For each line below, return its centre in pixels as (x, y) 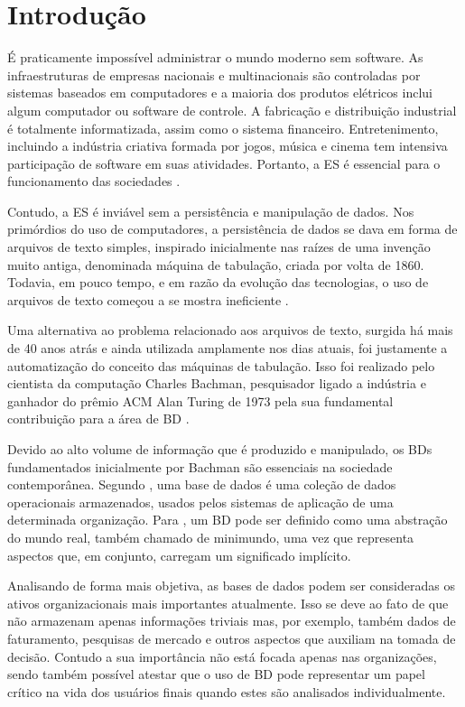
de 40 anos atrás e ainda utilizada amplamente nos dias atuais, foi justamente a (228, 348)
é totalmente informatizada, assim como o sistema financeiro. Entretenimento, (223, 128)
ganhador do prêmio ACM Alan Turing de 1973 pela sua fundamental (200, 400)
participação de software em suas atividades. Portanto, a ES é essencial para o (224, 163)
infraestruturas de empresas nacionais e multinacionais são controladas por (214, 74)
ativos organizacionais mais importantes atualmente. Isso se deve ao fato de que (228, 603)
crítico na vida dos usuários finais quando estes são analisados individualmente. (227, 691)
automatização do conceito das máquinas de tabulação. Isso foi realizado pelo (221, 365)
